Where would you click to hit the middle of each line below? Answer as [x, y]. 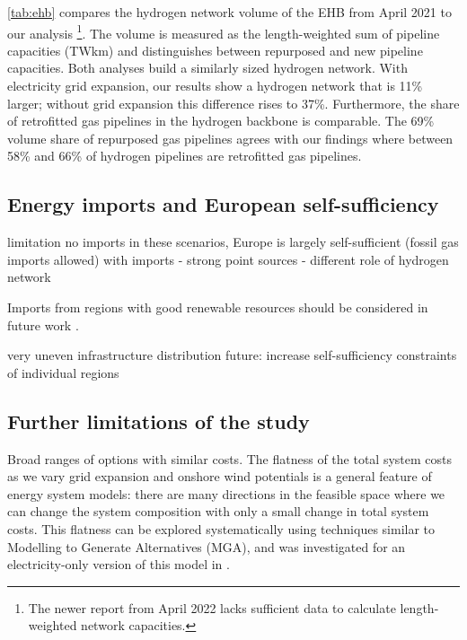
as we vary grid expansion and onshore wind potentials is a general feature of [220, 476]
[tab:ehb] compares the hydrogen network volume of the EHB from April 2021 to [229, 12]
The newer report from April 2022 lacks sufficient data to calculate [212, 607]
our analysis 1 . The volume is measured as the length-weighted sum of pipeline [224, 31]
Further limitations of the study [159, 421]
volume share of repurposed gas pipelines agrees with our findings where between [230, 138]
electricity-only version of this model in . [119, 564]
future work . [43, 324]
